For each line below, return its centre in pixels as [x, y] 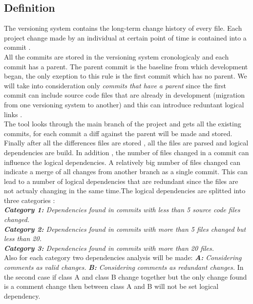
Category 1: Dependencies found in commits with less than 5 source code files [122, 210]
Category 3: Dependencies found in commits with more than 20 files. [109, 248]
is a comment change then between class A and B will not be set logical [111, 286]
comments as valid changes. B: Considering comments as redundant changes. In [124, 267]
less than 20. [23, 238]
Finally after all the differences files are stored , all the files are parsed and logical [126, 143]
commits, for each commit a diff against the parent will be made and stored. [118, 133]
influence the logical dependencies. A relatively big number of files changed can [122, 162]
